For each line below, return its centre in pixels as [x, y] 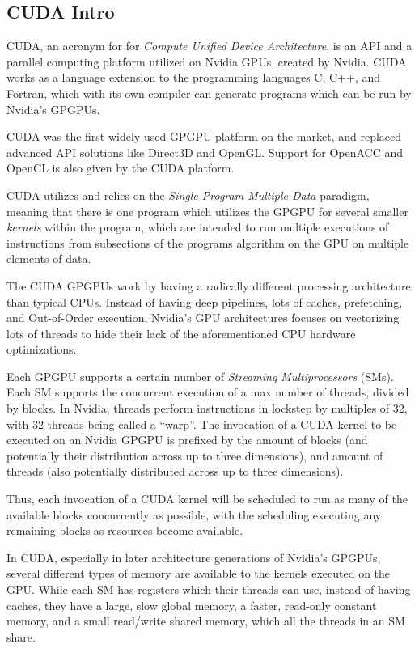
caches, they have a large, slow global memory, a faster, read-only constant [192, 605]
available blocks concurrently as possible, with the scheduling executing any [194, 514]
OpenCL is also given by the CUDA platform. [121, 168]
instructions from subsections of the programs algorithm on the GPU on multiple [208, 242]
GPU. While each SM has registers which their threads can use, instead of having [209, 589]
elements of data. [49, 258]
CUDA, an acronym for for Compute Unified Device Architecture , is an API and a [209, 46]
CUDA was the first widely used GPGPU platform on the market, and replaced [204, 136]
